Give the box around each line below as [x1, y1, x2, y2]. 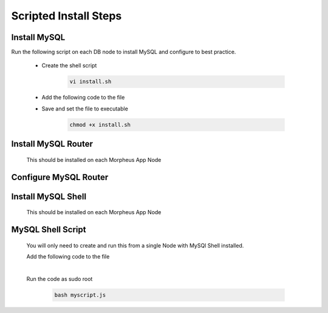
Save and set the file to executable [41, 105, 129, 112]
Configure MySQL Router [11, 172, 109, 182]
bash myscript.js [54, 291, 106, 298]
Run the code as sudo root [26, 275, 93, 282]
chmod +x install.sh [69, 121, 131, 128]
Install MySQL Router [11, 139, 94, 149]
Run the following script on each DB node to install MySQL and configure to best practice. [11, 49, 236, 56]
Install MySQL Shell [11, 191, 87, 201]
